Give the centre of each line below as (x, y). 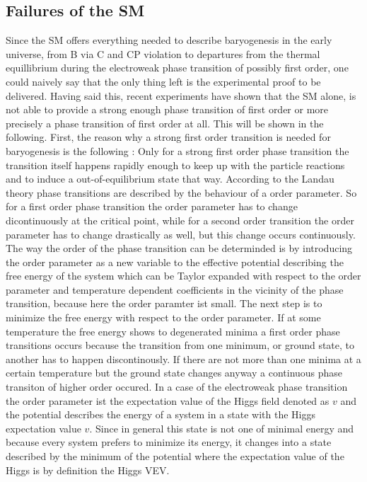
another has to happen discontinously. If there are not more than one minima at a (183, 358)
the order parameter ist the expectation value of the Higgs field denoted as (168, 400)
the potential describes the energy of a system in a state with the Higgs (161, 414)
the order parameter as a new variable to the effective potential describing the (175, 262)
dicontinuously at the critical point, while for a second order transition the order (180, 220)
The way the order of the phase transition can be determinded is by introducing (179, 248)
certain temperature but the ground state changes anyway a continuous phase (174, 373)
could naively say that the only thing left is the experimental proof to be (163, 81)
